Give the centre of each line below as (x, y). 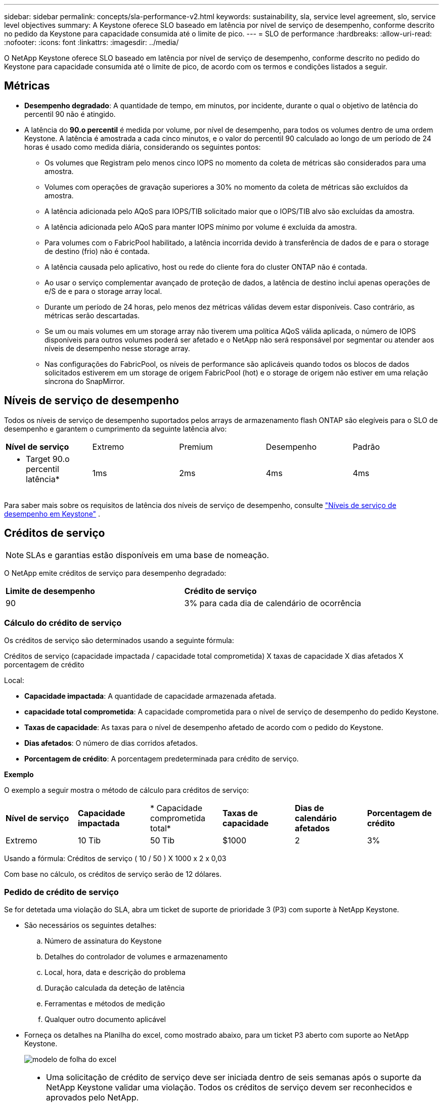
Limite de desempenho (50, 591)
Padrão (366, 447)
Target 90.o (48, 459)
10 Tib (89, 841)
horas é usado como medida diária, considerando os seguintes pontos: (143, 147)
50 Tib (162, 841)
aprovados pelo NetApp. (93, 1098)
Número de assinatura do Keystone (103, 941)
